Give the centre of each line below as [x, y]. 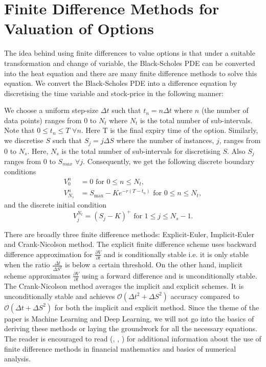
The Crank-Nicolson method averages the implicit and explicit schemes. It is [124, 286]
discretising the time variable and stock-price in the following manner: [114, 93]
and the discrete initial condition [56, 205]
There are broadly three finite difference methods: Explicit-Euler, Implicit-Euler [129, 234]
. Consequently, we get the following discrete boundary [169, 161]
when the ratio [27, 265]
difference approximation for [48, 254]
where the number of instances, [165, 140]
